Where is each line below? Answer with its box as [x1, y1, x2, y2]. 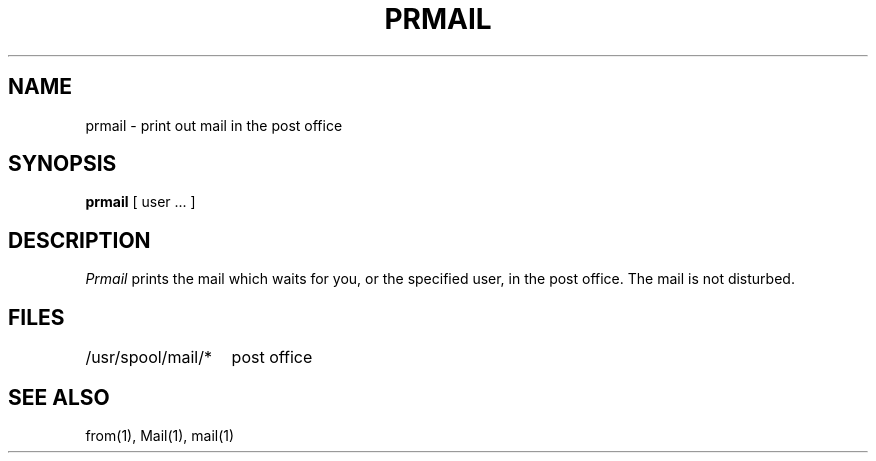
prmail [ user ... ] [85, 193, 196, 211]
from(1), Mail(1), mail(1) [85, 426, 235, 444]
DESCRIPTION [8, 227, 151, 253]
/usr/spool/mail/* [85, 347, 212, 368]
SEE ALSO [8, 384, 110, 410]
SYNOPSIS [8, 151, 117, 177]
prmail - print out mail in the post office [85, 116, 343, 134]
